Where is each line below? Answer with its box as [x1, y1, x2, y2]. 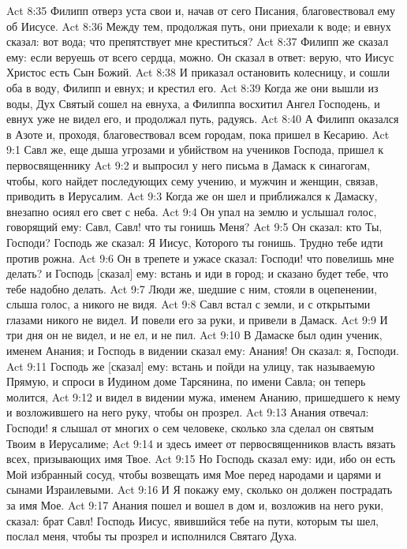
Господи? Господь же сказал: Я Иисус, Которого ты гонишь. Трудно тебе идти [6, 233, 383, 250]
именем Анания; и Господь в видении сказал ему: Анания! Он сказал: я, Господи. [6, 342, 399, 359]
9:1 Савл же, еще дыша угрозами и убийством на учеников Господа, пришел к [6, 141, 383, 158]
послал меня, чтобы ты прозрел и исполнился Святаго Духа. [6, 528, 297, 544]
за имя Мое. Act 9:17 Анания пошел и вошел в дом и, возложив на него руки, [6, 497, 384, 513]
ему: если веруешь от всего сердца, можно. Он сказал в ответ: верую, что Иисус [6, 48, 394, 65]
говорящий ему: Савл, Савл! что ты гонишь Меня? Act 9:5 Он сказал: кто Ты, [6, 218, 383, 235]
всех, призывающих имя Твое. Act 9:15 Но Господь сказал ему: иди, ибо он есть [6, 450, 396, 467]
